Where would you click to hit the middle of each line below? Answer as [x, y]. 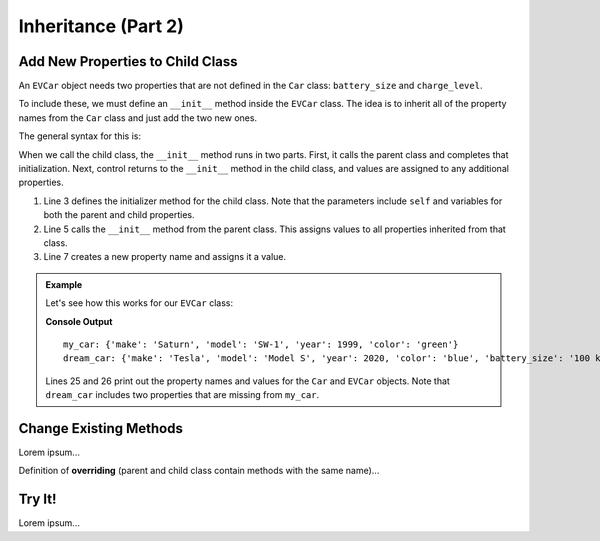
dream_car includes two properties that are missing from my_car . [182, 395]
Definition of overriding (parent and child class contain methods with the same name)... [199, 471]
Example [64, 284]
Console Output [79, 321]
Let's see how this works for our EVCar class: [139, 303]
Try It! [37, 499]
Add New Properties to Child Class [128, 61]
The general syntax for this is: [80, 136]
